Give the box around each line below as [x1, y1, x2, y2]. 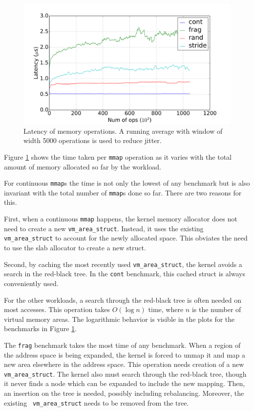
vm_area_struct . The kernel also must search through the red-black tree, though [4, 368, 247, 379]
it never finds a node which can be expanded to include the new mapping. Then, [4, 378, 245, 388]
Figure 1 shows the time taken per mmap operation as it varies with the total [4, 151, 232, 162]
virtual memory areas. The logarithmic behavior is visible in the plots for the [4, 314, 235, 324]
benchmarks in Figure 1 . [4, 323, 77, 334]
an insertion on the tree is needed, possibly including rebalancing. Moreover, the [4, 388, 244, 398]
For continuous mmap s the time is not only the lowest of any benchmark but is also [4, 178, 250, 188]
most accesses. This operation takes [4, 304, 110, 314]
